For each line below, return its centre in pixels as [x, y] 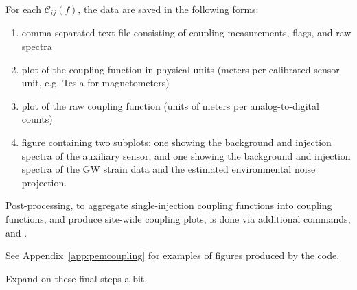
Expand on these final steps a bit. [77, 278]
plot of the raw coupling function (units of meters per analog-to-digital [170, 105]
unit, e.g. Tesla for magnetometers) [95, 83]
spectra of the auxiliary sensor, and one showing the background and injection [186, 155]
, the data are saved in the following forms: [168, 9]
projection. [44, 182]
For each [23, 9]
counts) [37, 119]
